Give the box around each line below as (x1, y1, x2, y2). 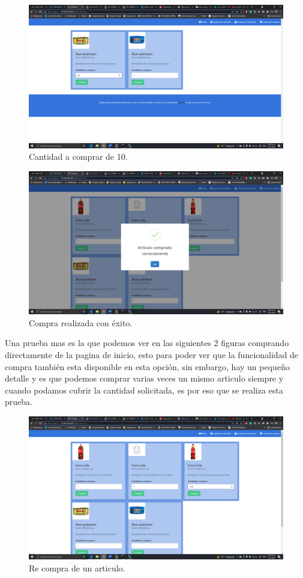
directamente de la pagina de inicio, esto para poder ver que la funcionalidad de (5, 348, 299, 360)
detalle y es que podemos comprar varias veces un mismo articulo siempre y (5, 372, 284, 385)
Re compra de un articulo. (29, 562, 125, 574)
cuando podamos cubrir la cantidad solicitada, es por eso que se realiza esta (5, 383, 283, 396)
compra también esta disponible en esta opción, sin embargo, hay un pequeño (5, 360, 290, 373)
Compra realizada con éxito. (29, 316, 133, 329)
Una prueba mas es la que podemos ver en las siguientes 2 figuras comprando (5, 336, 289, 349)
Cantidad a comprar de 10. (29, 150, 128, 163)
